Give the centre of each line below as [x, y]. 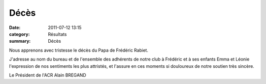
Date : [15, 28]
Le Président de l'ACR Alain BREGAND [48, 75]
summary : [20, 41]
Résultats [57, 34]
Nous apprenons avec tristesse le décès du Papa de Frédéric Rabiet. [79, 50]
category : [19, 34]
